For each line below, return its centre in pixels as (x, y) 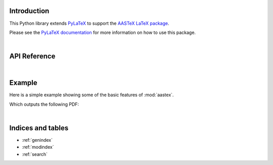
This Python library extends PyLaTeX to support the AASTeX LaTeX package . (89, 23)
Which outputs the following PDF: (44, 104)
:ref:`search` (35, 154)
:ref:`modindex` (38, 147)
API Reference (32, 56)
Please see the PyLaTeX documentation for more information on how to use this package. (103, 32)
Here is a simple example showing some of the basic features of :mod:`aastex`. (92, 95)
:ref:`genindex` (37, 140)
